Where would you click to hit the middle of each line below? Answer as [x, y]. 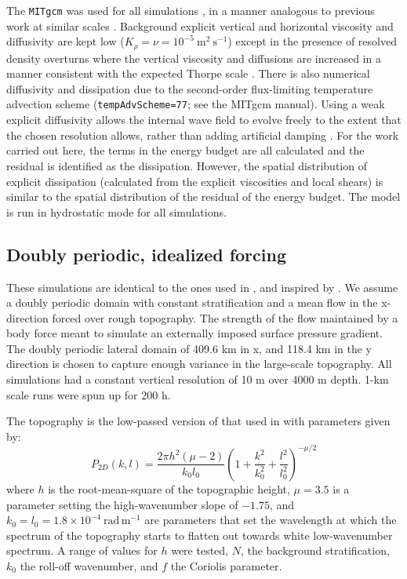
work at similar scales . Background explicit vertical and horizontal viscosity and [200, 25]
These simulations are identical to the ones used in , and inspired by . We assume [202, 287]
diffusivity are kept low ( [65, 41]
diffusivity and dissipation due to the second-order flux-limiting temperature [190, 88]
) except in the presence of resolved [312, 41]
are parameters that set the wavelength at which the [271, 520]
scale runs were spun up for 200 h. [89, 394]
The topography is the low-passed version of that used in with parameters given [198, 421]
